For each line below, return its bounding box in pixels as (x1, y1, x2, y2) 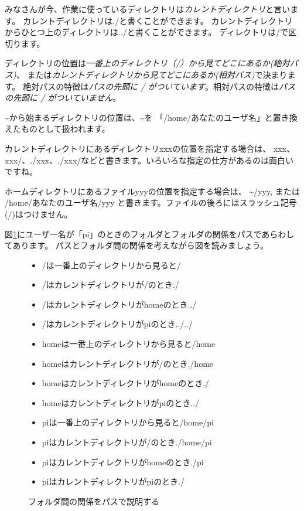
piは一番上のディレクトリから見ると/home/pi (42, 416, 214, 428)
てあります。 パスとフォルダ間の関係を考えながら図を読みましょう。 (5, 239, 269, 251)
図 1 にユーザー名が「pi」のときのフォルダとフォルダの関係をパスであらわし (5, 227, 295, 240)
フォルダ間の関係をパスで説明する (28, 495, 159, 507)
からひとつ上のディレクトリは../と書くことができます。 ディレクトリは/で (5, 26, 289, 38)
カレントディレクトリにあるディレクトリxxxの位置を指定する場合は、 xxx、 (5, 142, 295, 154)
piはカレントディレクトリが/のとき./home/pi (42, 436, 212, 448)
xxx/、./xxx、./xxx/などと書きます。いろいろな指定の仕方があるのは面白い (5, 154, 293, 166)
